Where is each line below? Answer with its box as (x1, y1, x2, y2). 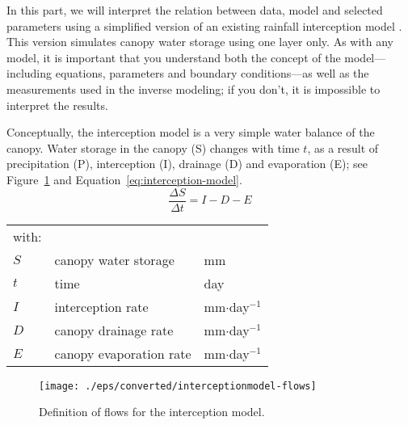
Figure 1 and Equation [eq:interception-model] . (6, 170, 242, 187)
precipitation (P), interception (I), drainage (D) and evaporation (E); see (6, 155, 368, 172)
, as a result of (307, 139, 379, 156)
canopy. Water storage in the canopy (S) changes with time (6, 139, 300, 156)
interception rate (54, 297, 149, 316)
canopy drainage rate (54, 320, 174, 339)
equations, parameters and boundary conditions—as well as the (55, 65, 369, 82)
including (6, 65, 53, 82)
